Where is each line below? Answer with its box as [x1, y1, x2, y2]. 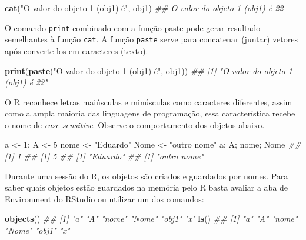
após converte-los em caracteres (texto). [5, 44, 148, 56]
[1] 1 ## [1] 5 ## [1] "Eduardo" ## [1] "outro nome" [5, 150, 204, 162]
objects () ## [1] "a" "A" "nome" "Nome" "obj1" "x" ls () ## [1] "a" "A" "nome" [5, 212, 298, 225]
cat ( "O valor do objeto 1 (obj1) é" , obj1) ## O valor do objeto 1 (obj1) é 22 [5, 2, 284, 14]
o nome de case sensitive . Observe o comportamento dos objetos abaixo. [5, 118, 265, 131]
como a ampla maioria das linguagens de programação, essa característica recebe [5, 107, 295, 119]
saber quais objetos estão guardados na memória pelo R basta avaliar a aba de [5, 181, 288, 194]
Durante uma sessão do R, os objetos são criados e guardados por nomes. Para [5, 169, 288, 182]
